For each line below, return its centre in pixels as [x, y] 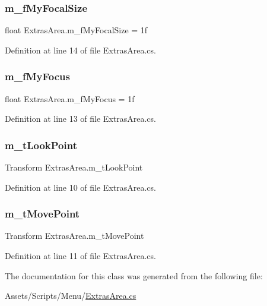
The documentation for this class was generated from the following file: [134, 275]
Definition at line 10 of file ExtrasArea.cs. [80, 187]
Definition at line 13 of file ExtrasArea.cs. [80, 119]
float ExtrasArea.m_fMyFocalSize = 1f [76, 30]
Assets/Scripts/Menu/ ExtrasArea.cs [71, 296]
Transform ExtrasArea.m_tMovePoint [74, 236]
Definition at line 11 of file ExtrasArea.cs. [80, 256]
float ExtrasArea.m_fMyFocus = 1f [70, 98]
